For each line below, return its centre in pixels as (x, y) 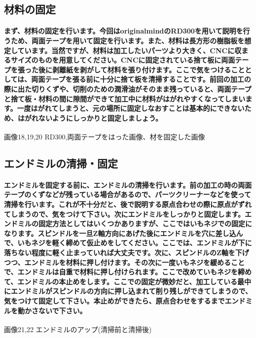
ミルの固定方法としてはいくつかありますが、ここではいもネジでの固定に (135, 223)
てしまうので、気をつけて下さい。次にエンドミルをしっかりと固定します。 (125, 214)
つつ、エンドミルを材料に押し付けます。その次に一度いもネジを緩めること (125, 262)
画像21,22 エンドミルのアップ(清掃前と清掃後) (78, 329)
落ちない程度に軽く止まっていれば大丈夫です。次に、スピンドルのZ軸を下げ (127, 253)
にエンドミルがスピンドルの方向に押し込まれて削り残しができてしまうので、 (128, 291)
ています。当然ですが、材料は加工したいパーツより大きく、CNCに (126, 50)
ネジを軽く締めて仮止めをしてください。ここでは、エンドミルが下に (142, 243)
